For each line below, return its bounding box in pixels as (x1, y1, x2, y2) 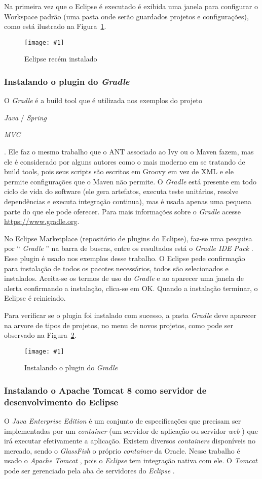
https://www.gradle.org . (4, 216, 80, 227)
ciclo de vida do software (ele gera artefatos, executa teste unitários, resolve (4, 186, 239, 197)
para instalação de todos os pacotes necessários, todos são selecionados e (4, 263, 229, 273)
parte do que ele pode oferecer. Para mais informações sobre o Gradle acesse (4, 206, 241, 216)
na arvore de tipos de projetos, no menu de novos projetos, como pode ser (4, 320, 234, 330)
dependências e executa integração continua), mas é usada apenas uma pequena (4, 196, 251, 206)
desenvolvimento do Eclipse (4, 395, 119, 408)
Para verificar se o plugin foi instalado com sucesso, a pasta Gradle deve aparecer (4, 309, 256, 320)
